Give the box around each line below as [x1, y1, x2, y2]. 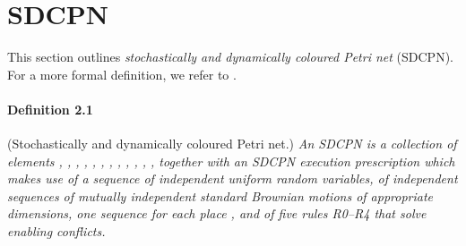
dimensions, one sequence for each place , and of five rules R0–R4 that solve [7, 204, 427, 223]
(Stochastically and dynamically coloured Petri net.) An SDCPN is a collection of [7, 134, 457, 153]
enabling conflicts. [7, 222, 106, 241]
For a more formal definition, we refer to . [7, 64, 237, 83]
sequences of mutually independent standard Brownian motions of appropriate [7, 186, 434, 205]
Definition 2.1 [7, 99, 93, 118]
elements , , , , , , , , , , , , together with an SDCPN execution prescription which [7, 151, 455, 170]
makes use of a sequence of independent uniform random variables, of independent [7, 169, 458, 188]
